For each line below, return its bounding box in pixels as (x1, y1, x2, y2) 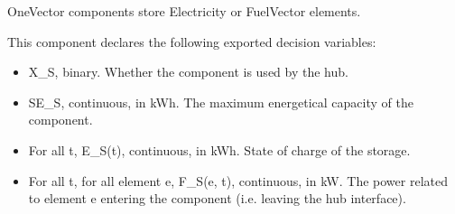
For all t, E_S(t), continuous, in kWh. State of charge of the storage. (28, 140, 411, 159)
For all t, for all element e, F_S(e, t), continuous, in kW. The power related (28, 171, 448, 190)
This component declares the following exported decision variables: (7, 32, 376, 51)
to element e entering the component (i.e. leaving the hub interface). (28, 189, 406, 208)
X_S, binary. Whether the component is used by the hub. (28, 62, 348, 81)
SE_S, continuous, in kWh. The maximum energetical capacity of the (28, 92, 413, 111)
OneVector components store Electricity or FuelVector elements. (7, 2, 361, 20)
